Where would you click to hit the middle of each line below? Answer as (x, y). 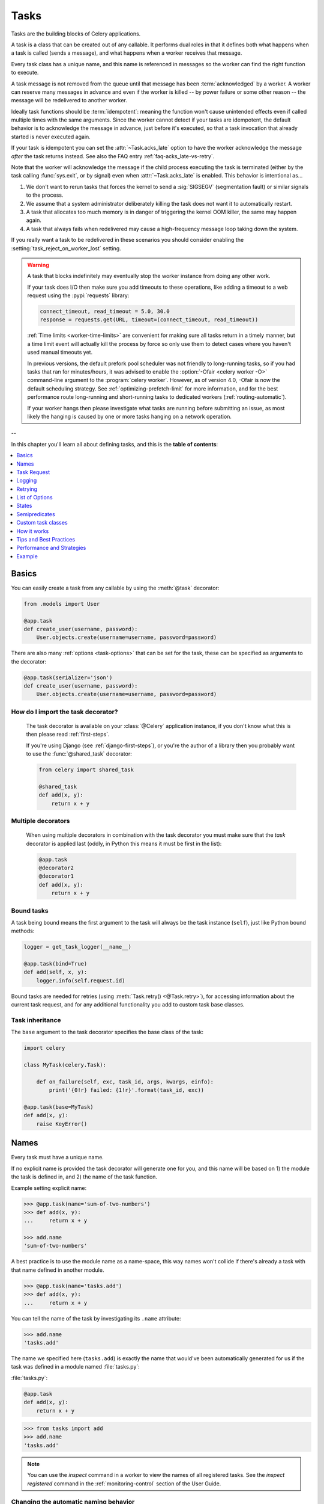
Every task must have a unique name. (58, 1157)
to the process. (45, 195)
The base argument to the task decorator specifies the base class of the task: (107, 1032)
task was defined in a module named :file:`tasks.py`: (76, 1367)
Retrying (27, 489)
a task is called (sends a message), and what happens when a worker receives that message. (127, 53)
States (24, 506)
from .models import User (62, 604)
